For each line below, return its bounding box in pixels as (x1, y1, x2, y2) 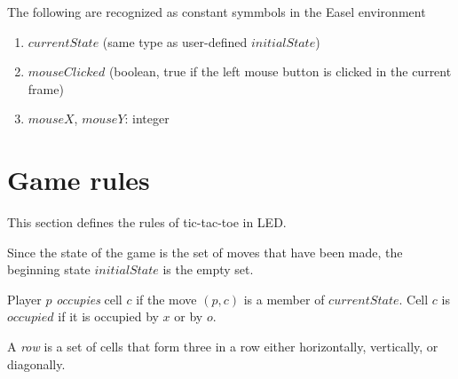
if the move (136, 289, 197, 308)
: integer (124, 109, 170, 128)
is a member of (243, 289, 325, 308)
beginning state (7, 260, 91, 279)
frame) (28, 79, 64, 98)
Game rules (7, 162, 150, 198)
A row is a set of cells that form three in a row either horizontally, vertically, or (7, 337, 438, 356)
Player (7, 289, 42, 308)
